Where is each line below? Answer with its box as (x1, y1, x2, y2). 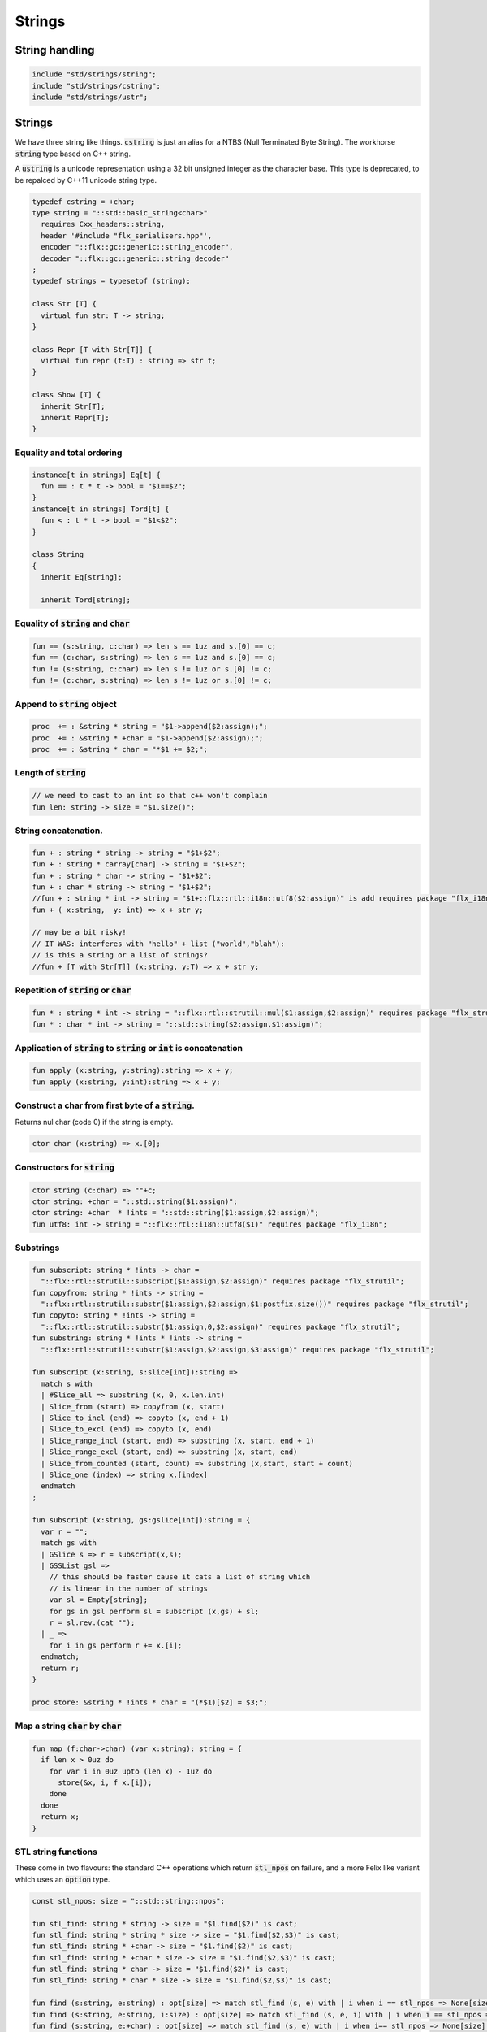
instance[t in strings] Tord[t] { (32, 504, 170, 514)
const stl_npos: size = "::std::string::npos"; (32, 1896, 225, 1905)
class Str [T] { (32, 299, 97, 309)
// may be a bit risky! (32, 927, 127, 937)
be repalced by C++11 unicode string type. (15, 175, 157, 185)
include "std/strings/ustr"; (32, 92, 149, 102)
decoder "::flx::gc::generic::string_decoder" (41, 254, 230, 263)
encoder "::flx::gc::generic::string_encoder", (41, 242, 234, 252)
